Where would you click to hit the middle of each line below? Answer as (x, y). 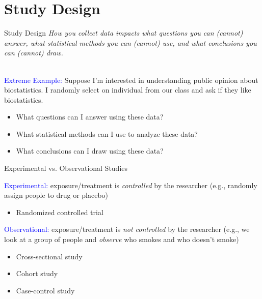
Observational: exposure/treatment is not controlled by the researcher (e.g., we (127, 229)
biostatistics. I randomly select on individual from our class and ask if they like (128, 90)
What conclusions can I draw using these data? (90, 151)
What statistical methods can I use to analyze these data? (107, 133)
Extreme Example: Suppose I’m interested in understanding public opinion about (131, 80)
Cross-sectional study (49, 256)
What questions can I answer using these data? (90, 117)
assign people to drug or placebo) (56, 195)
